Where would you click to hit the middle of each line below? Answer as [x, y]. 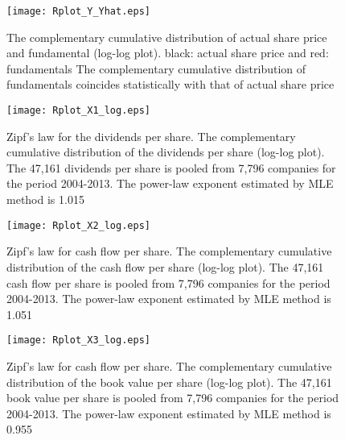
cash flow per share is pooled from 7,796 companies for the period [168, 282]
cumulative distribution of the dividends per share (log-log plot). [166, 152]
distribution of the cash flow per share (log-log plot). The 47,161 [165, 266]
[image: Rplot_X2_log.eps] [78, 225]
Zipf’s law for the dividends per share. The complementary [151, 136]
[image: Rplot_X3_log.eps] [78, 340]
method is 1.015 [45, 199]
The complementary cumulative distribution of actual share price [167, 37]
